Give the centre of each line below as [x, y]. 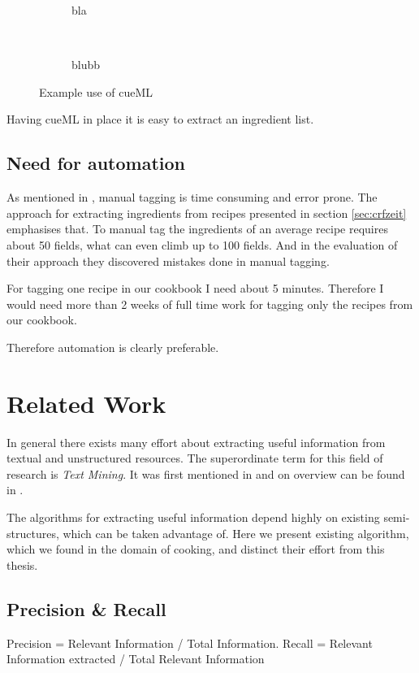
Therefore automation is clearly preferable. [113, 347]
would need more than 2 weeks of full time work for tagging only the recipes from [210, 304]
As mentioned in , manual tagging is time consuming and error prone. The [192, 197]
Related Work [86, 403]
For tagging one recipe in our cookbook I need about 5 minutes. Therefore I [195, 288]
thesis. [22, 564]
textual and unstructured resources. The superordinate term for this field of [195, 458]
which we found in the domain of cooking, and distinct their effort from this [196, 549]
